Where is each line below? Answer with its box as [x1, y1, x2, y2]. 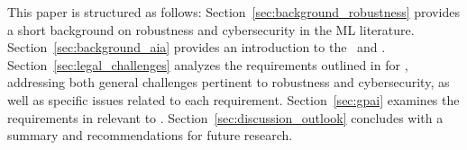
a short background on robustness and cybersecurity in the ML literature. [7, 20, 415, 39]
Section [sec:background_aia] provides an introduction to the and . [7, 38, 386, 57]
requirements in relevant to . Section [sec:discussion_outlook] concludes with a [7, 108, 444, 127]
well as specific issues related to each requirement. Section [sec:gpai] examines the [7, 90, 460, 109]
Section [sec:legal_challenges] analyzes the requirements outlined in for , [7, 55, 408, 74]
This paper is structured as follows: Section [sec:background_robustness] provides [7, 3, 460, 21]
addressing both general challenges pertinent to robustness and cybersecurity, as [7, 73, 450, 92]
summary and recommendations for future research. [7, 126, 293, 145]
